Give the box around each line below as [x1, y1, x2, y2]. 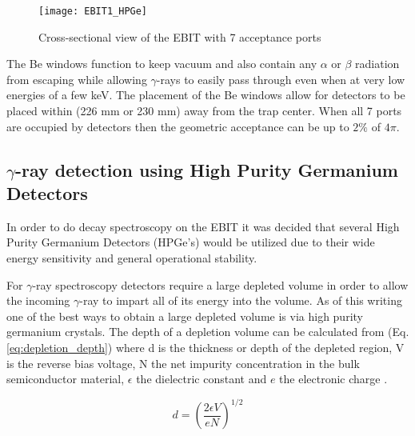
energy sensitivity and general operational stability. [6, 250, 257, 266]
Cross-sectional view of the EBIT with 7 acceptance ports [38, 28, 321, 45]
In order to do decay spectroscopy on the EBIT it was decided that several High [6, 218, 400, 234]
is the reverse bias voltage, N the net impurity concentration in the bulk [6, 354, 360, 371]
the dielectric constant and [136, 370, 267, 387]
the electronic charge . [279, 370, 388, 387]
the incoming [6, 292, 70, 309]
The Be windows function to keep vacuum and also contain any [6, 55, 317, 72]
